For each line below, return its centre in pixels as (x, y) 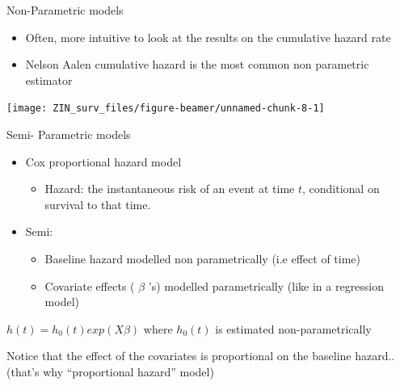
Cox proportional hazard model (103, 161)
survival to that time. (98, 204)
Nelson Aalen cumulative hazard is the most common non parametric (197, 64)
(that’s (23, 371)
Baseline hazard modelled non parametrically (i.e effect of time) (203, 258)
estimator (49, 80)
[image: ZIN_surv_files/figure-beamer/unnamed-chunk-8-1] (166, 109)
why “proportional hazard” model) (128, 371)
